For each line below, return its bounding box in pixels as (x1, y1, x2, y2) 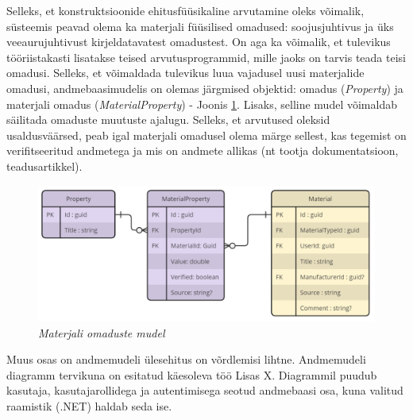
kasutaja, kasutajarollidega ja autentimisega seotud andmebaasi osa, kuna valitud (6, 382, 403, 399)
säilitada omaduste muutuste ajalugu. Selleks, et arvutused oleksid (6, 111, 330, 128)
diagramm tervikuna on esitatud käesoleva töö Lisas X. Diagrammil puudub (6, 366, 377, 383)
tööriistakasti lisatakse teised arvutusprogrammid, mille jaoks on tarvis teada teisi (6, 48, 406, 65)
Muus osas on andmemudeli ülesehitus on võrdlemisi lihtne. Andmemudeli (6, 351, 366, 368)
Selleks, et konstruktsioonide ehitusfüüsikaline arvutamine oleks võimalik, (6, 2, 365, 18)
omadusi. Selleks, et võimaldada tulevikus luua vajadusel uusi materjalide (6, 64, 365, 81)
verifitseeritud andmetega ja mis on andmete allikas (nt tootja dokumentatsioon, (6, 142, 399, 159)
